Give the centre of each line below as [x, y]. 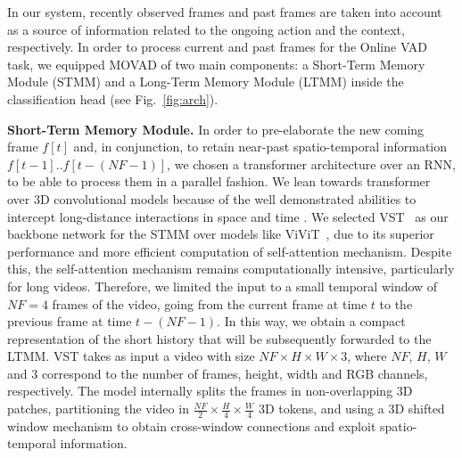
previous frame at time [70, 321]
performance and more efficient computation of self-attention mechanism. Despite [230, 251]
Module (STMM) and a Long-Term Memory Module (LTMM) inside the [206, 82]
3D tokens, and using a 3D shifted [351, 409]
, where [367, 356]
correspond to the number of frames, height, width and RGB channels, [235, 373]
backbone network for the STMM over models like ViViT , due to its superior [221, 234]
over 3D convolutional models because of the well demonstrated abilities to [212, 198]
